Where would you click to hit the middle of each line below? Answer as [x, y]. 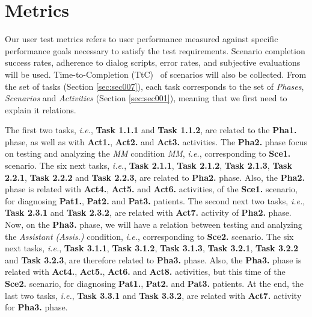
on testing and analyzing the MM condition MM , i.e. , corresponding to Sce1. [148, 153]
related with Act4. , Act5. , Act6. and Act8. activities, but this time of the [145, 271]
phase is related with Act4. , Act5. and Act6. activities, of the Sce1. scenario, [151, 189]
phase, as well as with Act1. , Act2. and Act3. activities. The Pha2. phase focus [156, 141]
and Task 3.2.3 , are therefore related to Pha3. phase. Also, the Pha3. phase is [153, 259]
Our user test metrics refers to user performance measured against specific [142, 39]
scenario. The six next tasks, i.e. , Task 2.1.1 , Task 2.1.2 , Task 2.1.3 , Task [148, 165]
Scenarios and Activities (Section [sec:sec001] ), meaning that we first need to [146, 98]
